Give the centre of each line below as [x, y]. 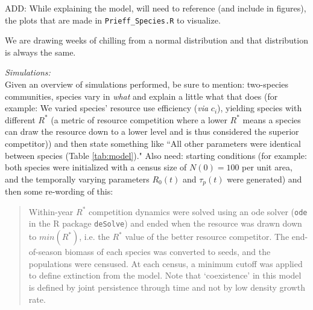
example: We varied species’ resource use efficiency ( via [107, 108]
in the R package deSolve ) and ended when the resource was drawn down [165, 223]
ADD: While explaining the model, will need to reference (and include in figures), [156, 8]
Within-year [51, 211]
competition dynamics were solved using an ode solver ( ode [198, 211]
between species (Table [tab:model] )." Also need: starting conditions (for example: [156, 155]
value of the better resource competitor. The [207, 237]
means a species [272, 119]
